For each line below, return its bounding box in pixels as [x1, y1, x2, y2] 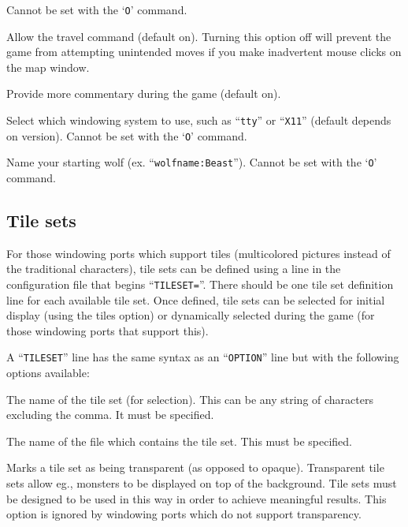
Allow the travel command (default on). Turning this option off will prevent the [6, 28, 391, 44]
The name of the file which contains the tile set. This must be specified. [6, 432, 352, 449]
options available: [6, 364, 90, 381]
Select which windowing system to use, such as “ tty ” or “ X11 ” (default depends [6, 112, 391, 129]
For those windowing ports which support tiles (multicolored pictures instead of [6, 245, 391, 261]
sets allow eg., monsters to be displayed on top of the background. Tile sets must [6, 475, 397, 491]
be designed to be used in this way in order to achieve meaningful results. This [6, 490, 387, 506]
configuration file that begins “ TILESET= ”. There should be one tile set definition [6, 275, 394, 292]
